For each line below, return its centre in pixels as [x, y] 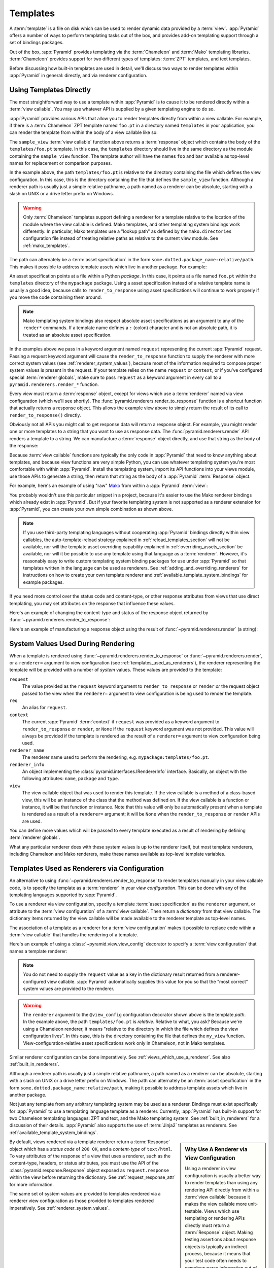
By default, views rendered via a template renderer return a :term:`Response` [90, 1142]
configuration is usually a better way [223, 1175]
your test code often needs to [216, 1261]
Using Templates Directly [50, 90]
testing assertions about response [220, 1240]
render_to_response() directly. [45, 415]
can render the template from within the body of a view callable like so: [83, 132]
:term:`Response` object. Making [219, 1232]
